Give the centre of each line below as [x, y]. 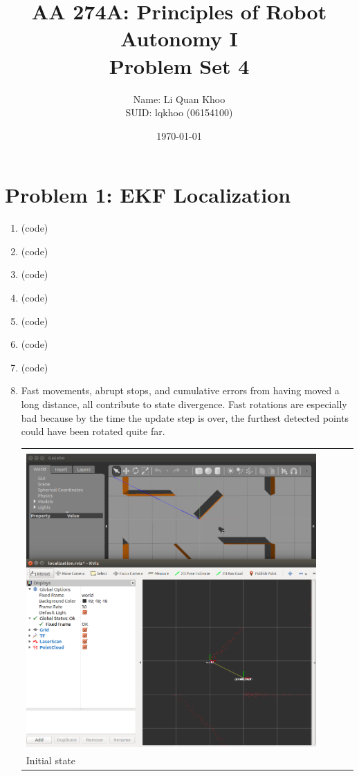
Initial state [51, 760]
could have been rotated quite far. [93, 431]
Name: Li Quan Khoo [179, 99]
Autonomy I [179, 38]
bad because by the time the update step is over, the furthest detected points [185, 417]
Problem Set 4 [179, 65]
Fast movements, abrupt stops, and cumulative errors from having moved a [180, 390]
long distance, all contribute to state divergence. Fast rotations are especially [184, 404]
